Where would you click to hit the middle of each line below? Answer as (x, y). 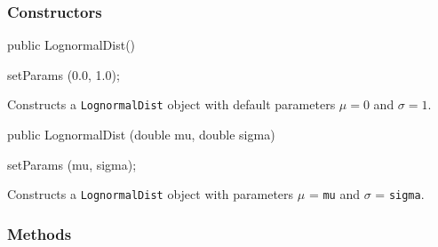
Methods (40, 233)
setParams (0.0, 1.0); (64, 74)
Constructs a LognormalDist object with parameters (151, 194)
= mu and (334, 194)
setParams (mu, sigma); (72, 164)
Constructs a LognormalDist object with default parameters (171, 104)
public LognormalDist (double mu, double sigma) (141, 135)
